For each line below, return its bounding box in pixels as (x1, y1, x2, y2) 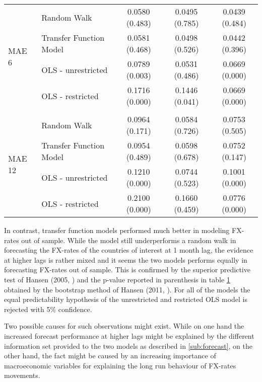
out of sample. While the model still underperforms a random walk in (21, 235, 236, 245)
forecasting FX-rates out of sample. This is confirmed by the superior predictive (4, 264, 250, 275)
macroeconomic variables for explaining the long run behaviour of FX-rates (4, 360, 236, 370)
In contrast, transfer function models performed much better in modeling (4, 225, 230, 235)
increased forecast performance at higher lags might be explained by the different (4, 330, 254, 341)
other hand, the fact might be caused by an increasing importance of (4, 350, 216, 361)
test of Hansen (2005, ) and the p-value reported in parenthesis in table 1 (4, 274, 230, 284)
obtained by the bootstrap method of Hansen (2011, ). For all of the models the (4, 284, 250, 294)
